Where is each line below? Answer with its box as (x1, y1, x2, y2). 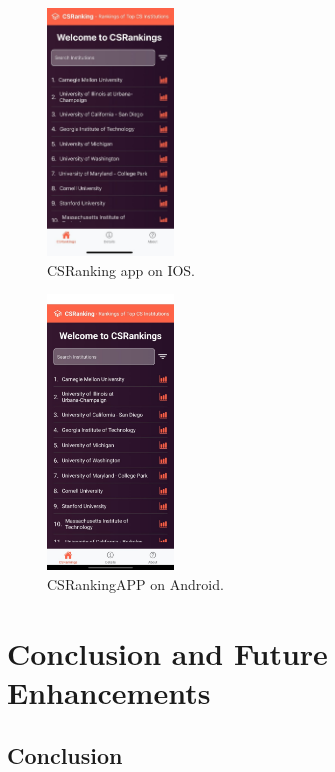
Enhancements (7, 671, 211, 712)
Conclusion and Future (7, 632, 328, 673)
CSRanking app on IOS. (47, 259, 196, 280)
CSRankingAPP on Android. (47, 573, 224, 594)
